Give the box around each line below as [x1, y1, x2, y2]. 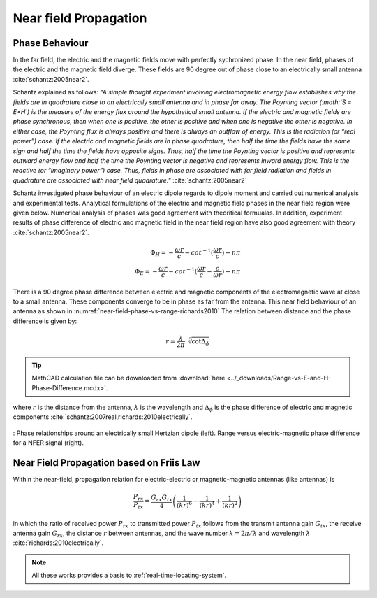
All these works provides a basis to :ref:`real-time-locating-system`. [31, 571, 227, 580]
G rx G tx [151, 494, 172, 503]
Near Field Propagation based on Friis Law [13, 457, 200, 469]
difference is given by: [13, 317, 77, 325]
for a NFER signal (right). [13, 439, 84, 447]
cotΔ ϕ [191, 338, 209, 347]
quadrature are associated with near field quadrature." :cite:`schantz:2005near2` [13, 176, 247, 185]
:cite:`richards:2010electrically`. [13, 539, 104, 547]
